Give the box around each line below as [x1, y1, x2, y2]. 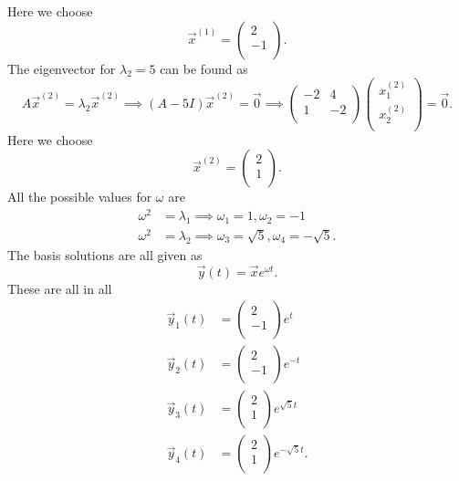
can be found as [160, 58, 248, 78]
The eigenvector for [7, 58, 116, 78]
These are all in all [7, 278, 112, 298]
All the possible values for [7, 187, 152, 206]
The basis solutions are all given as [7, 245, 203, 264]
